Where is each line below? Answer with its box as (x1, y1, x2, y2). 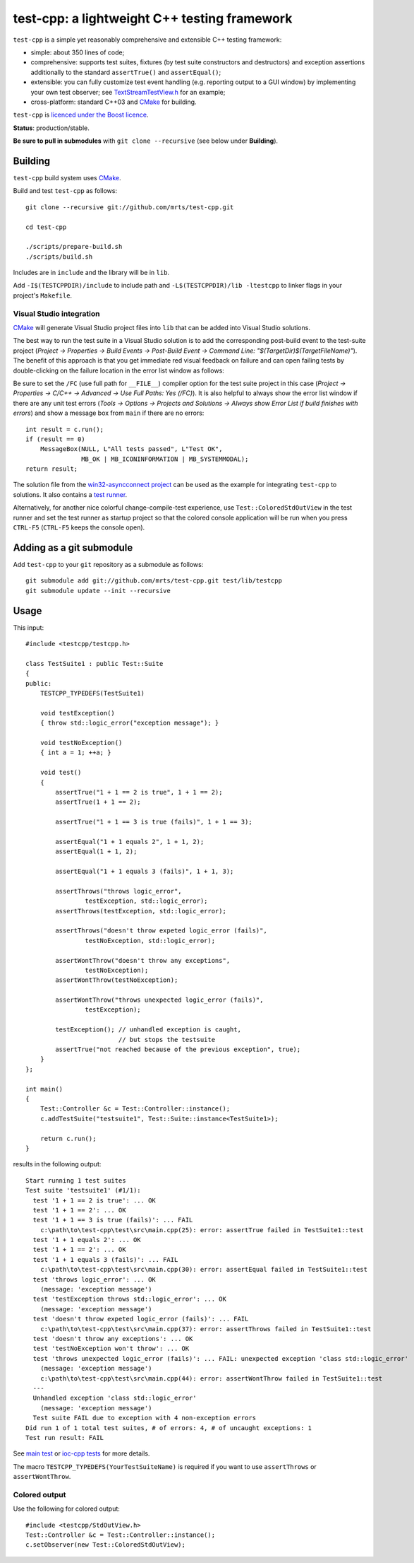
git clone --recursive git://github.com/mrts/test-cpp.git (25, 203, 234, 211)
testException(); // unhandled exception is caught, (55, 1026, 241, 1034)
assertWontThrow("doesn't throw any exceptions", (55, 956, 231, 964)
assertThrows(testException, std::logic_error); (55, 907, 227, 915)
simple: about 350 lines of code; (30, 48, 125, 57)
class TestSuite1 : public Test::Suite (25, 660, 164, 667)
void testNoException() (39, 739, 123, 747)
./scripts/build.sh (25, 252, 93, 261)
